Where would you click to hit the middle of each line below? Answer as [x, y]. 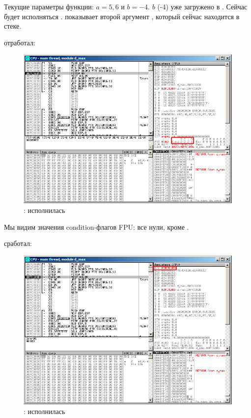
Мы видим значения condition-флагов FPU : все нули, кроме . [97, 226]
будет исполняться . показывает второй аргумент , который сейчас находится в [122, 16]
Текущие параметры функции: [49, 6]
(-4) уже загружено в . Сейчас [202, 6]
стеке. [13, 26]
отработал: [20, 42]
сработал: [18, 243]
